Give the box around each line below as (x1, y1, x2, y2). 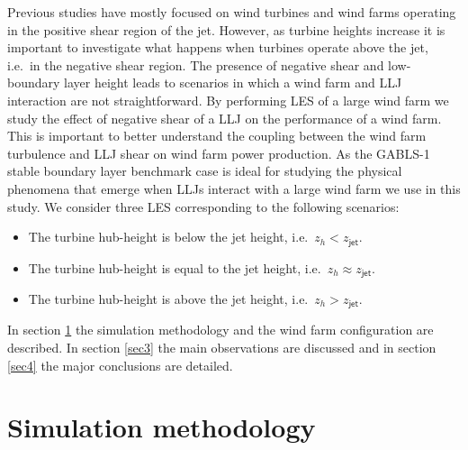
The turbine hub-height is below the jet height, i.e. (28, 227, 309, 246)
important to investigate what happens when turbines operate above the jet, (7, 38, 428, 57)
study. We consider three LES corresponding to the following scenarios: (7, 197, 400, 216)
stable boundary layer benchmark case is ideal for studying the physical (7, 161, 402, 180)
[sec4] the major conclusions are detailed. (7, 355, 233, 374)
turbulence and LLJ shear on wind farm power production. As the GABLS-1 (7, 143, 430, 162)
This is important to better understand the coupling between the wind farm (7, 126, 427, 145)
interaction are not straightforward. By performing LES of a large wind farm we (7, 90, 449, 109)
